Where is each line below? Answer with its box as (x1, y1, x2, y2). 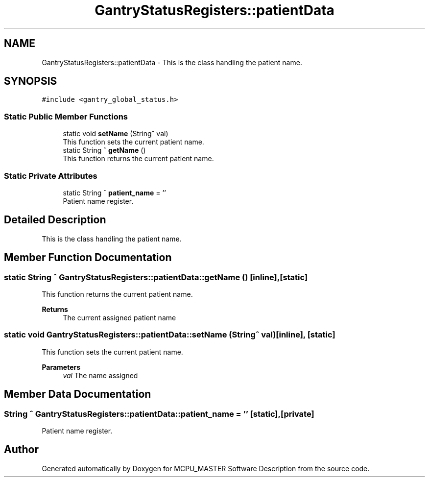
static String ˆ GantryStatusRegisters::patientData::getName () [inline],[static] (4, 272, 308, 282)
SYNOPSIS (4, 75, 57, 88)
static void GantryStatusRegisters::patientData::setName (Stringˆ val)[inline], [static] (4, 330, 335, 340)
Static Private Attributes (4, 170, 97, 181)
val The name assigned (63, 371, 138, 380)
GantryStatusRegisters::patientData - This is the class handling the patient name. (42, 58, 302, 67)
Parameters (42, 362, 81, 371)
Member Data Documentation (4, 388, 151, 401)
